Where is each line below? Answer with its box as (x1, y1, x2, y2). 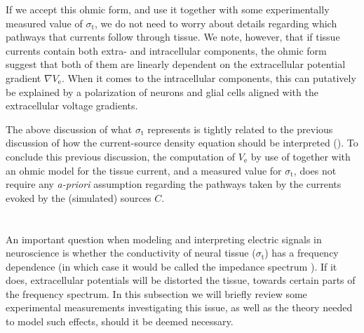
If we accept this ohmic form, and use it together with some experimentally (6, 2, 330, 16)
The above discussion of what (6, 121, 133, 136)
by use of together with (250, 149, 351, 163)
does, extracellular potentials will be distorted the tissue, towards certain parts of (6, 273, 356, 287)
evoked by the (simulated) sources (6, 190, 151, 205)
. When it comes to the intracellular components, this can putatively (61, 70, 356, 85)
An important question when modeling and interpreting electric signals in (6, 231, 322, 246)
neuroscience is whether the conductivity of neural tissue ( (6, 245, 256, 260)
